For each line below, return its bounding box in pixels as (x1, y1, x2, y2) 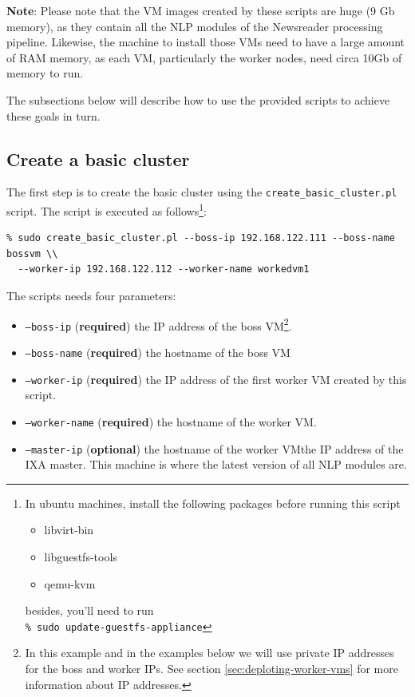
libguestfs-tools (44, 548, 117, 564)
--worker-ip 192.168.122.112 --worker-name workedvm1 (18, 263, 310, 275)
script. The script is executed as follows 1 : (6, 200, 207, 219)
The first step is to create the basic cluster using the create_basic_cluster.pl (6, 184, 397, 200)
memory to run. (6, 65, 84, 81)
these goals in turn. (6, 107, 101, 124)
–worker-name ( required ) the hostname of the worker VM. (25, 413, 317, 430)
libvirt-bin (44, 521, 94, 538)
